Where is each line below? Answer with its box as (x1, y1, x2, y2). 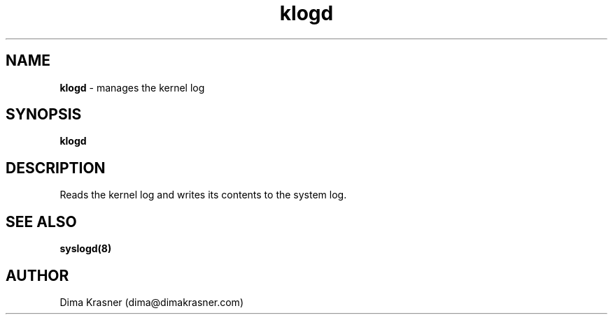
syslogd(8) (59, 242, 112, 255)
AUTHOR (6, 266, 69, 284)
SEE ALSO (6, 212, 77, 231)
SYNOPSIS (6, 106, 82, 124)
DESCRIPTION (6, 159, 106, 177)
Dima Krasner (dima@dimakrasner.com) (59, 296, 244, 308)
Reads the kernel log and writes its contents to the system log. (59, 189, 347, 201)
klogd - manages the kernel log (59, 81, 205, 94)
